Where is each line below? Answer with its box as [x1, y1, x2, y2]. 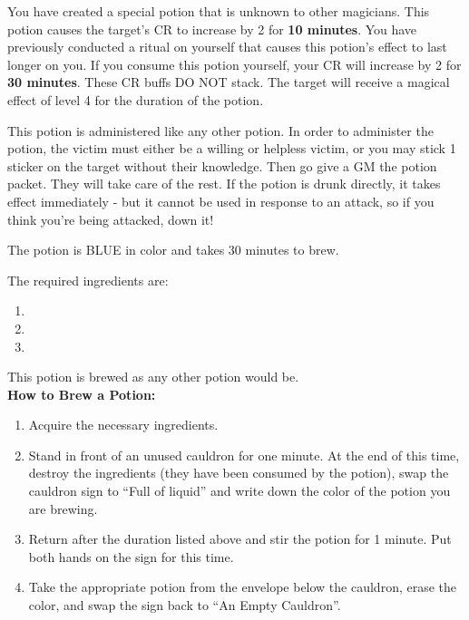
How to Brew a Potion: [7, 384, 156, 403]
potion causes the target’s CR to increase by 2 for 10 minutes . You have [7, 19, 417, 38]
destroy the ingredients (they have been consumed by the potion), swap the [28, 463, 449, 482]
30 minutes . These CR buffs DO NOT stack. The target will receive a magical [7, 73, 450, 92]
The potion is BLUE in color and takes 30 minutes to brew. [7, 240, 339, 259]
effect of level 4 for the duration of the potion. [7, 90, 264, 109]
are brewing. [28, 499, 98, 518]
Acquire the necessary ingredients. [28, 415, 219, 434]
